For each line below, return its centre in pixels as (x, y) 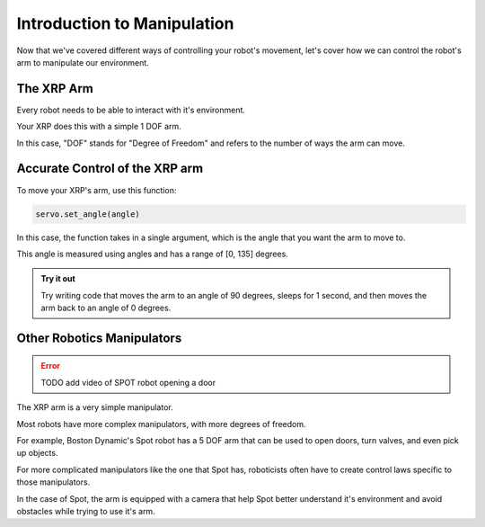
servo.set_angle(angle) (88, 214)
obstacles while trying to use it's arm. (86, 511)
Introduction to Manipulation (125, 23)
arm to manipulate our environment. (83, 62)
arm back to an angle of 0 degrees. (106, 308)
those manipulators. (53, 482)
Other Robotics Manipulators (99, 338)
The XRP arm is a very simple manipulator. (95, 407)
